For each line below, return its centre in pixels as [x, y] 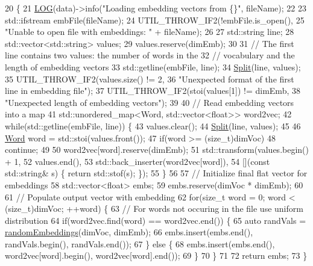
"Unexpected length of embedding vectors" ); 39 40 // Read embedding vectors [150, 102]
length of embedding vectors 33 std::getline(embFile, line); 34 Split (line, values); [153, 66]
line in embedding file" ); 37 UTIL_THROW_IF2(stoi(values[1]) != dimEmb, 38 [153, 91]
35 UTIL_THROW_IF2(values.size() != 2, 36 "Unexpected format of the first [150, 79]
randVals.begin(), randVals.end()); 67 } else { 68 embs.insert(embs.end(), [140, 243]
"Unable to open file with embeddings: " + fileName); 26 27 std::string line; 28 [150, 32]
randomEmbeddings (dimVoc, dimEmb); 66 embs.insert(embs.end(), [129, 232]
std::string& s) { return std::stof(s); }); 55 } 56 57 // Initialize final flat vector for [156, 173]
